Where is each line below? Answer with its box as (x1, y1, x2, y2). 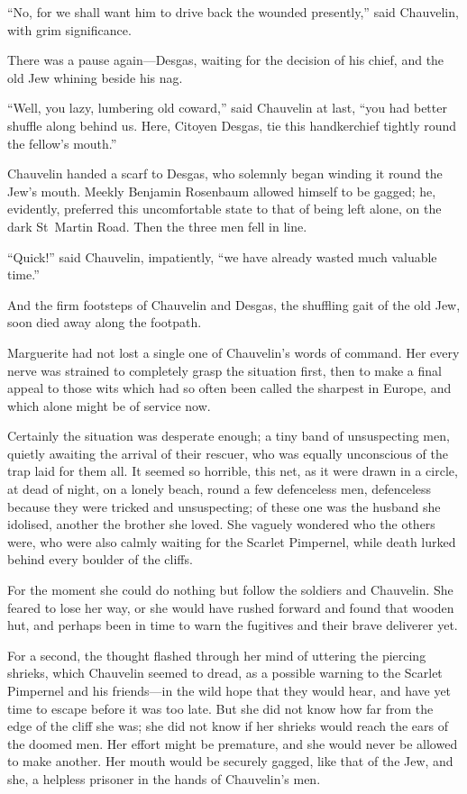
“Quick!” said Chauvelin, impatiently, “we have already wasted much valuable (7, 247, 437, 266)
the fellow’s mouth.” (7, 133, 117, 152)
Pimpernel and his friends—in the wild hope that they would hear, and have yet (7, 681, 452, 699)
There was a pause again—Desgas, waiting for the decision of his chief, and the (7, 50, 444, 69)
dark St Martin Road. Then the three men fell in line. (7, 216, 307, 235)
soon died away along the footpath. (7, 313, 202, 332)
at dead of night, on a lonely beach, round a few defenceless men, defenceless (7, 479, 432, 498)
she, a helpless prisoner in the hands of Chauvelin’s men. (7, 769, 321, 788)
